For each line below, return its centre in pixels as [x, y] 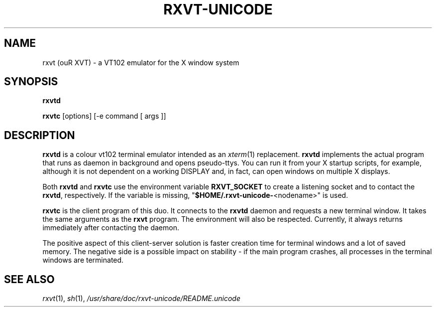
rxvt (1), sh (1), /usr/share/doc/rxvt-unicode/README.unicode [141, 299]
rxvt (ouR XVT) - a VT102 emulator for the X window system [141, 62]
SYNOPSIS [31, 82]
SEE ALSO [29, 279]
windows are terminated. [83, 260]
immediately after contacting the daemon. [111, 228]
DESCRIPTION [40, 135]
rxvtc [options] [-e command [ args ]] [104, 116]
